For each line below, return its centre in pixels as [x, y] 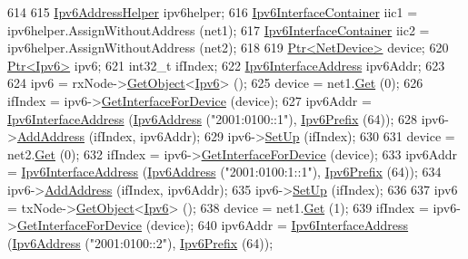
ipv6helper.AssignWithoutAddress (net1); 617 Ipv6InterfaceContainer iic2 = [219, 29]
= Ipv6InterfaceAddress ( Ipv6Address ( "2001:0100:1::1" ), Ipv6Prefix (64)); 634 [224, 172]
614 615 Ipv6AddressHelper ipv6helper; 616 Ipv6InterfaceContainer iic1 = [213, 12]
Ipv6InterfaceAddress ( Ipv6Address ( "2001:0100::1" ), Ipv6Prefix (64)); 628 [213, 118]
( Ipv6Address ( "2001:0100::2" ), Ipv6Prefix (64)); [140, 242]
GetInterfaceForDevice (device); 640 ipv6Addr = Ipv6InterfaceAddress [213, 225]
